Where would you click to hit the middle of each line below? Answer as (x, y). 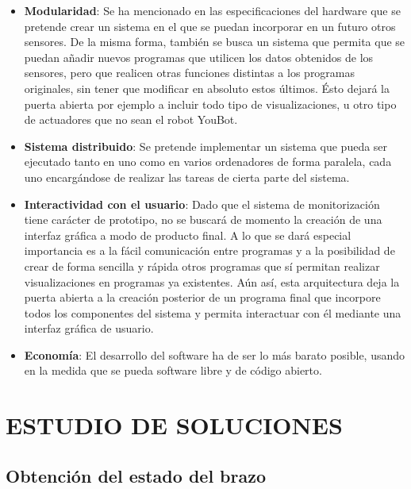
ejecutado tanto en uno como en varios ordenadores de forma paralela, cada (208, 162)
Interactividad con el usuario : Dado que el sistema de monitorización (202, 204)
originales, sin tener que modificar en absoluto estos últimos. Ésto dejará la (207, 88)
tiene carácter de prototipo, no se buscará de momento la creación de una (203, 219)
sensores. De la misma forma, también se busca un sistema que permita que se (215, 42)
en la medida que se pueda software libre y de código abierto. (173, 370)
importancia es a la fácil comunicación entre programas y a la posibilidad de (209, 250)
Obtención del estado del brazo (136, 475)
